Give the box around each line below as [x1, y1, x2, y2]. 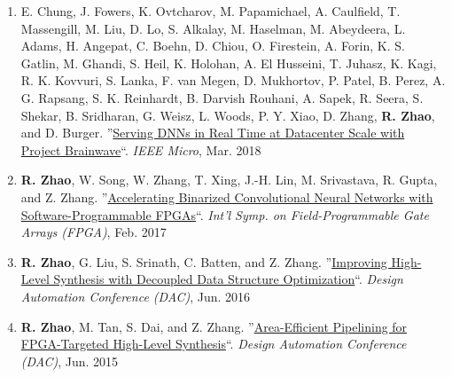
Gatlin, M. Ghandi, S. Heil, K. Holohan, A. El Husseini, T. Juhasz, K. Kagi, [20, 53, 437, 72]
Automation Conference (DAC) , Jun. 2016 [20, 287, 251, 305]
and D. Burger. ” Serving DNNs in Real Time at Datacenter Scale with [20, 123, 405, 142]
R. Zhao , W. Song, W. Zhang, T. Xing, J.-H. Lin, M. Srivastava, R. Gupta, [20, 170, 438, 189]
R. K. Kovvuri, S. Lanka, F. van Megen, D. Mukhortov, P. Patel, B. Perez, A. [20, 71, 446, 90]
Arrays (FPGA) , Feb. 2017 [20, 223, 167, 241]
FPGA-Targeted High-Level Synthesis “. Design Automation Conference [20, 334, 407, 353]
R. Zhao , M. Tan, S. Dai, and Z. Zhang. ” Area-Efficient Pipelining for [20, 317, 408, 335]
